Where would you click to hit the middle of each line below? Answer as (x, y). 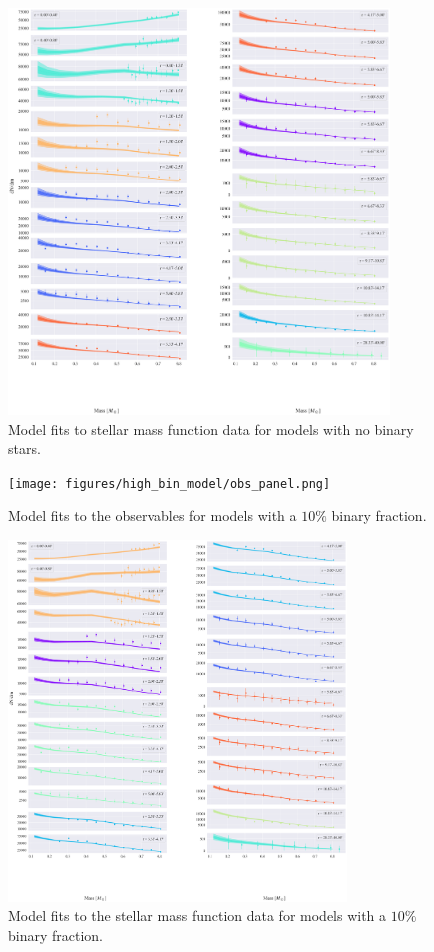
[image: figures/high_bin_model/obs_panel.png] (169, 483)
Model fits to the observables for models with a (152, 515)
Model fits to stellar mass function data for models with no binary (211, 428)
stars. (24, 448)
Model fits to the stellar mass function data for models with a (197, 915)
